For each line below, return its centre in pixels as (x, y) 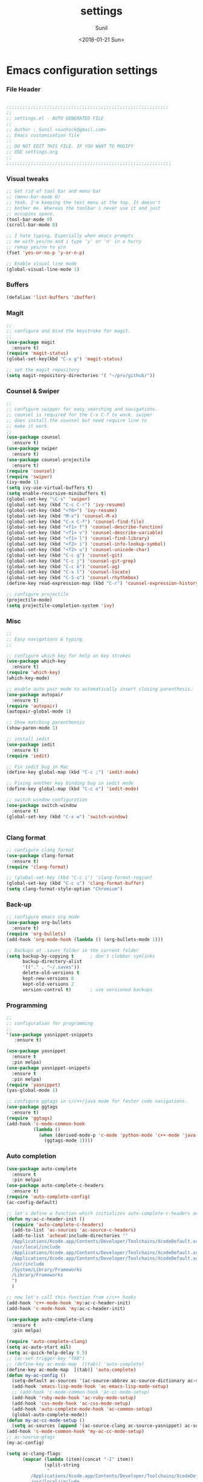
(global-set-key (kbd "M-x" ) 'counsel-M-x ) (62, 516)
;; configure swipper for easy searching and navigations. (82, 409)
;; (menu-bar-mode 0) (34, 197)
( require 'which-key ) (34, 673)
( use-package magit (31, 342)
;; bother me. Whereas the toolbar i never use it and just (84, 208)
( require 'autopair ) (32, 706)
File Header (24, 89)
